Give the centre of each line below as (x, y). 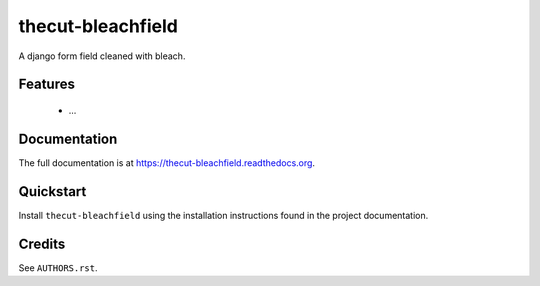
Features (46, 84)
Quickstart (52, 191)
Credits (42, 243)
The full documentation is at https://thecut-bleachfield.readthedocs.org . (166, 162)
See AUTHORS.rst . (58, 267)
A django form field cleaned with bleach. (102, 56)
